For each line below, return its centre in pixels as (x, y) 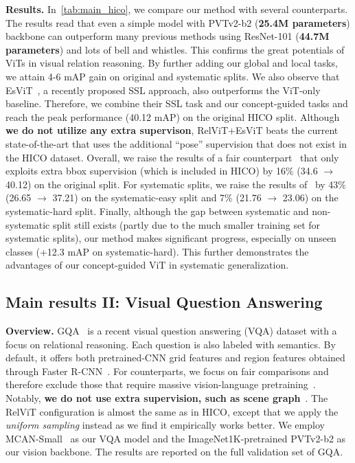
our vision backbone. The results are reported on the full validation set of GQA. (174, 452)
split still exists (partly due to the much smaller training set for (186, 224)
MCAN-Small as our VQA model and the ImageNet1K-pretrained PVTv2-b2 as (176, 438)
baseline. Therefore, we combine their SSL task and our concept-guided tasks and (177, 103)
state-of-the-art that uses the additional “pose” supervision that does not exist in (176, 143)
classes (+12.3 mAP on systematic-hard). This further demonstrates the (157, 251)
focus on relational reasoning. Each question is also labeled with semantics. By (171, 344)
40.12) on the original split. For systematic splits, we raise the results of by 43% (176, 184)
